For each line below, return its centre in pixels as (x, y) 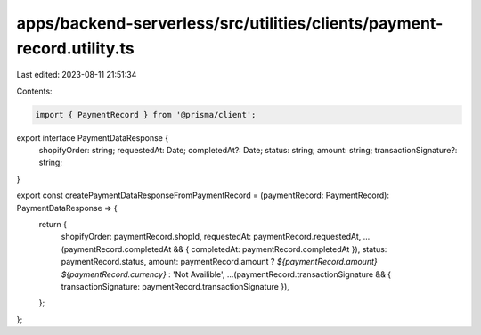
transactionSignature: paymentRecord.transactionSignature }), (175, 286)
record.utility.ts (75, 48)
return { (53, 225)
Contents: (34, 91)
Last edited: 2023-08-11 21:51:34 (77, 75)
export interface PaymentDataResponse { (93, 137)
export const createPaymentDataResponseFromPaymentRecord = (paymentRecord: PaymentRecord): (203, 195)
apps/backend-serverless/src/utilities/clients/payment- (230, 23)
